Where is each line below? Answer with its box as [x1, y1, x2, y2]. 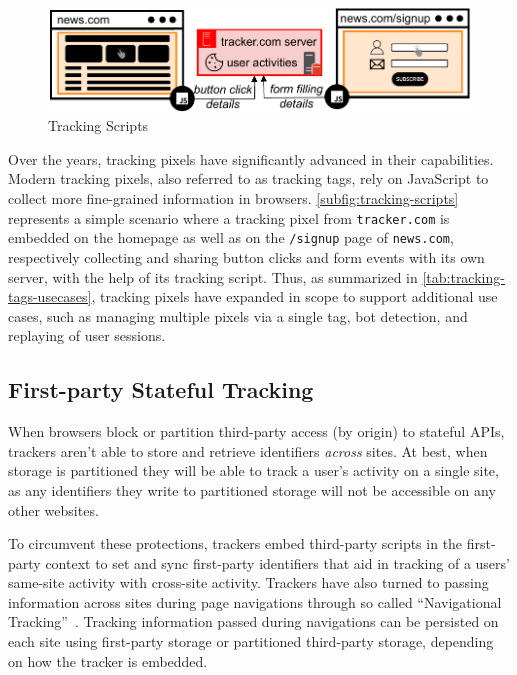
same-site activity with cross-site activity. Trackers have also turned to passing [8, 572, 489, 593]
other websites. [8, 499, 99, 520]
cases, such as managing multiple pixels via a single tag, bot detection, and [8, 305, 468, 326]
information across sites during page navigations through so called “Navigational [8, 591, 502, 612]
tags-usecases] [8, 286, 92, 307]
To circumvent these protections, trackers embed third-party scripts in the [8, 533, 463, 554]
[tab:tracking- [422, 266, 505, 287]
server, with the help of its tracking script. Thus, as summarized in [8, 266, 418, 287]
